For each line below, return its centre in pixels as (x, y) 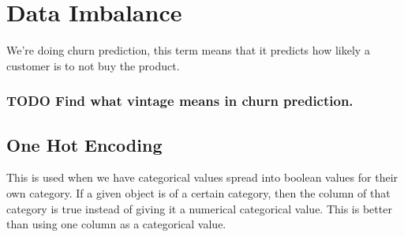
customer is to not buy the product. (93, 65)
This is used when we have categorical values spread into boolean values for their (202, 177)
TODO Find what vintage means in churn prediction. (180, 101)
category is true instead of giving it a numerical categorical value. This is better (199, 208)
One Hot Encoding (84, 144)
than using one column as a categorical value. (116, 224)
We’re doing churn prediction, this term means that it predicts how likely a (188, 50)
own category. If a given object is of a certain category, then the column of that (198, 192)
